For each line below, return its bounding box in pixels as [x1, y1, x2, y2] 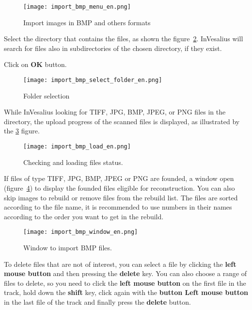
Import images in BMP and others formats [23, 17, 151, 27]
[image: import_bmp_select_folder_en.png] [23, 77, 162, 84]
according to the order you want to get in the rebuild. [4, 211, 164, 221]
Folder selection [23, 90, 70, 100]
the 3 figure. [4, 126, 40, 136]
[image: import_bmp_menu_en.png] [23, 3, 131, 10]
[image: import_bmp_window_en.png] [23, 228, 138, 236]
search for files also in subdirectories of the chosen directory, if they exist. [4, 43, 222, 53]
